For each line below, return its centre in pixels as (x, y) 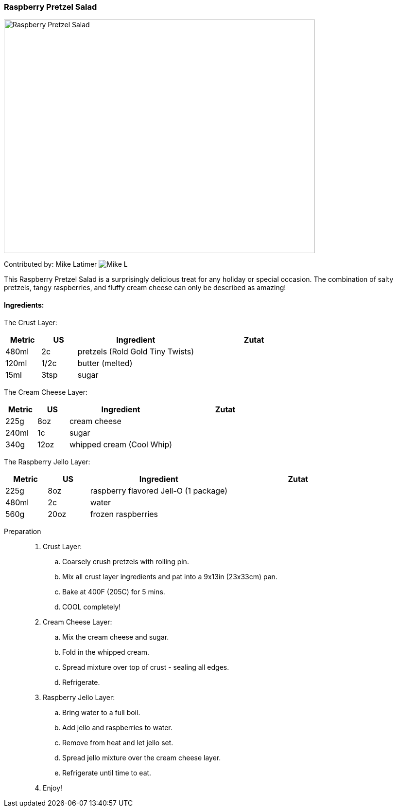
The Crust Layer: (31, 322)
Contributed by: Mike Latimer (51, 264)
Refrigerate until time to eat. (107, 773)
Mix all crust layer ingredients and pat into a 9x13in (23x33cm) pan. (170, 576)
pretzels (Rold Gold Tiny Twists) (136, 351)
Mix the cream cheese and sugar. (116, 637)
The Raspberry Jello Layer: (47, 461)
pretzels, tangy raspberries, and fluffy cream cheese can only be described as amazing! (145, 288)
